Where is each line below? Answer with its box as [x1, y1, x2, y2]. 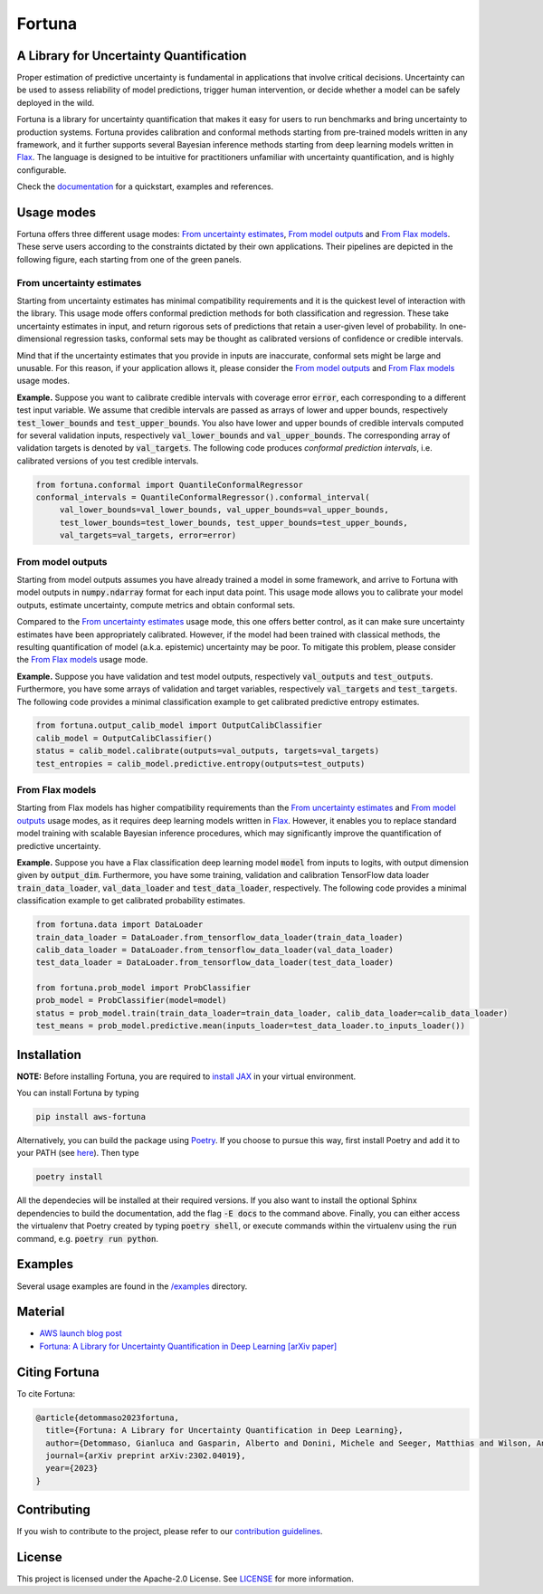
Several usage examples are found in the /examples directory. [16, 1281, 248, 1292]
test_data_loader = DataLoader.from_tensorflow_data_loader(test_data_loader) [35, 958, 394, 968]
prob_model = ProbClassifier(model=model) [35, 996, 227, 1006]
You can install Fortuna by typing [16, 1087, 139, 1099]
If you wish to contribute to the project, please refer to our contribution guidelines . [16, 1526, 323, 1537]
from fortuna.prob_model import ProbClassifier [35, 983, 251, 993]
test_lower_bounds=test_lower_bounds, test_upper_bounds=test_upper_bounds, [59, 517, 409, 528]
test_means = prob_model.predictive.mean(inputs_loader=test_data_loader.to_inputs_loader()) [35, 1021, 466, 1031]
